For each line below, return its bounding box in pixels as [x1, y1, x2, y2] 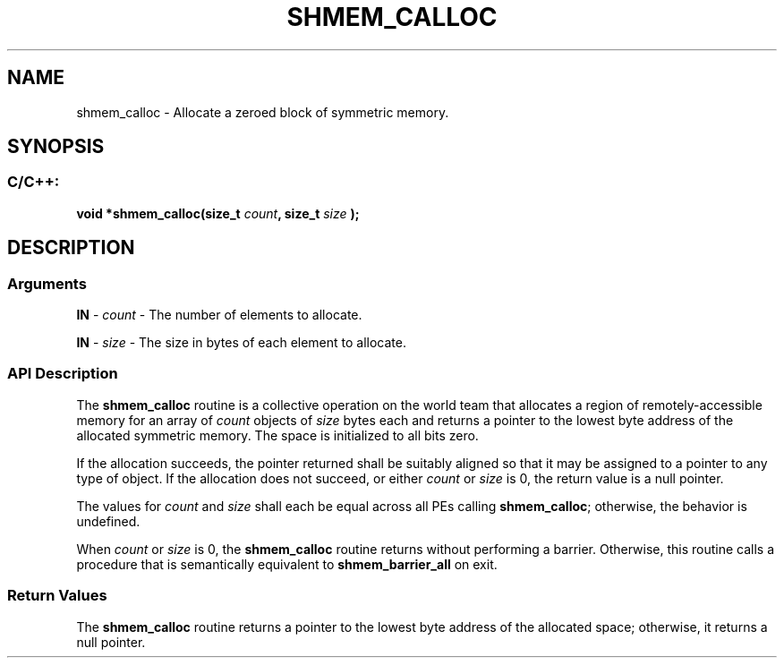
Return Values [7, 586, 107, 605]
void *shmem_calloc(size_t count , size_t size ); [76, 205, 360, 221]
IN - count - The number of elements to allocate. [76, 307, 362, 323]
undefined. [76, 513, 141, 529]
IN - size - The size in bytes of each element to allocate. [76, 335, 407, 351]
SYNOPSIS [7, 135, 105, 158]
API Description [7, 364, 118, 383]
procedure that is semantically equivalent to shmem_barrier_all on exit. [76, 556, 498, 572]
